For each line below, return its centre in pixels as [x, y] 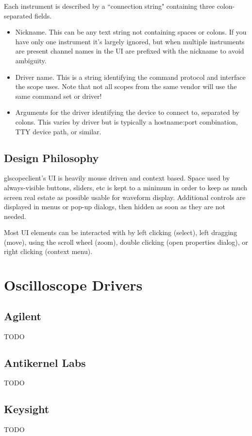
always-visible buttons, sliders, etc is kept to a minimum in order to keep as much [126, 187]
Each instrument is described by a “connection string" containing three [109, 6]
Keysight [27, 409]
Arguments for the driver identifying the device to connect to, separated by [127, 112]
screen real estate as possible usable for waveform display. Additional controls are [125, 197]
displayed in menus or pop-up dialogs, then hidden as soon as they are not [115, 207]
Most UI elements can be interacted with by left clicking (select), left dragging [121, 232]
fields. [43, 15]
